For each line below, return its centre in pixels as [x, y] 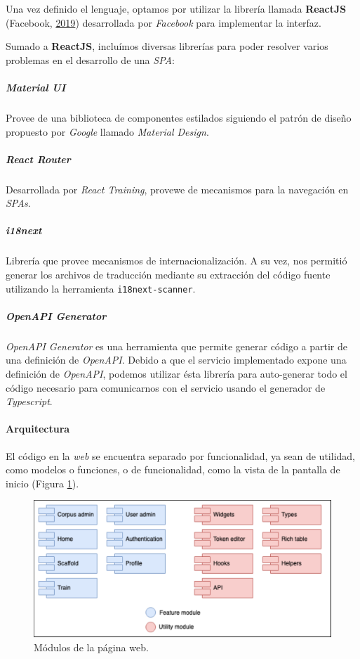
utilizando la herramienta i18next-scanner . [101, 288]
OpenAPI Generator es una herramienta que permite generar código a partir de [177, 346]
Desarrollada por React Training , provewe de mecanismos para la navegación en [177, 189]
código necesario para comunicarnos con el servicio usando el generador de [166, 387]
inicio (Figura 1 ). [42, 483]
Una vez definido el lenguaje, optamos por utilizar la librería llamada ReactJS [176, 8]
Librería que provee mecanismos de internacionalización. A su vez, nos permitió [176, 261]
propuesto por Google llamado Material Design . [107, 131]
